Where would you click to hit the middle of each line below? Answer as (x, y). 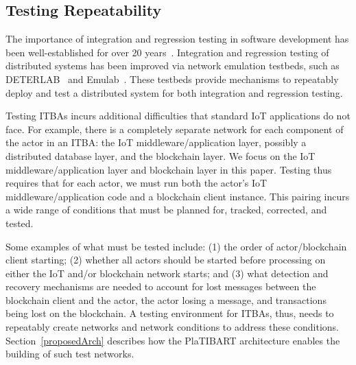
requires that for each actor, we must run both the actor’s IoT (137, 183)
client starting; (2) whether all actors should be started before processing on (166, 260)
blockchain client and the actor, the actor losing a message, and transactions (166, 299)
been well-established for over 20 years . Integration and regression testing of (167, 52)
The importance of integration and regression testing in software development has (177, 39)
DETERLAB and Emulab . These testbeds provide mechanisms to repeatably (172, 79)
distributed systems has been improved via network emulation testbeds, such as (173, 66)
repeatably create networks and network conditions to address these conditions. (172, 327)
